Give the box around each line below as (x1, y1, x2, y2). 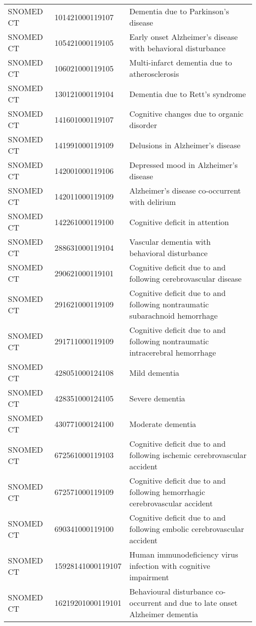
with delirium (129, 196, 176, 207)
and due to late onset (164, 597, 238, 608)
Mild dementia (129, 366, 180, 378)
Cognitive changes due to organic (129, 108, 244, 119)
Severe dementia (129, 392, 186, 404)
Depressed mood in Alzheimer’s (129, 159, 238, 170)
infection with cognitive (129, 560, 210, 571)
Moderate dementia (129, 418, 196, 429)
